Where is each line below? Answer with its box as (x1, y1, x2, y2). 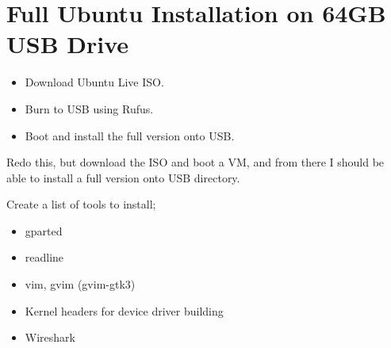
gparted (25, 222, 63, 239)
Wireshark (25, 329, 75, 346)
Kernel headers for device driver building (25, 302, 224, 319)
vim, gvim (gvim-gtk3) (25, 276, 136, 293)
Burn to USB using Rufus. (25, 100, 154, 117)
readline (25, 249, 64, 266)
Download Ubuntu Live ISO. (25, 74, 164, 90)
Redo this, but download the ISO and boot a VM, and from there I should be (6, 154, 385, 170)
